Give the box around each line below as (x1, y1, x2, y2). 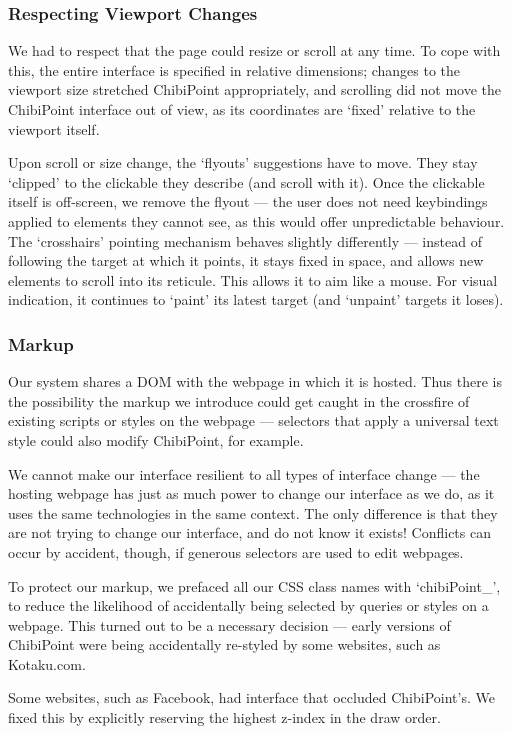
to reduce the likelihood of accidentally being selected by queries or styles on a (8, 595, 489, 616)
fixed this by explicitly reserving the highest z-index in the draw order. (8, 707, 441, 728)
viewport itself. (8, 118, 100, 139)
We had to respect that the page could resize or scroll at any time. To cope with (8, 40, 501, 61)
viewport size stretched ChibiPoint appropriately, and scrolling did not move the (8, 79, 501, 100)
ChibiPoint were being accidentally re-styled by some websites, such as (8, 634, 441, 655)
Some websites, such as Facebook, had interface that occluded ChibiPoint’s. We (8, 687, 495, 708)
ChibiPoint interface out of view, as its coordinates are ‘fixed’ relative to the (8, 99, 476, 119)
